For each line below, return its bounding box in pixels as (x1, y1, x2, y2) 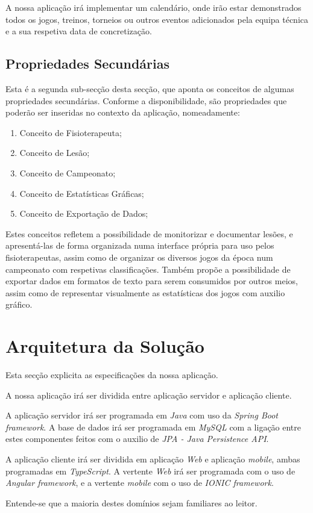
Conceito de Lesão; (19, 146, 90, 159)
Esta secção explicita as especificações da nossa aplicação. (5, 368, 218, 381)
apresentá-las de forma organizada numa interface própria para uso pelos (5, 239, 274, 252)
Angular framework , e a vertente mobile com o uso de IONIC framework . (5, 476, 274, 489)
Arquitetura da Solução (5, 334, 204, 358)
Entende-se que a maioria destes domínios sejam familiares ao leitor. (5, 496, 258, 509)
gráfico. (5, 298, 33, 311)
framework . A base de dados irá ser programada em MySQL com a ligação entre (5, 420, 302, 433)
